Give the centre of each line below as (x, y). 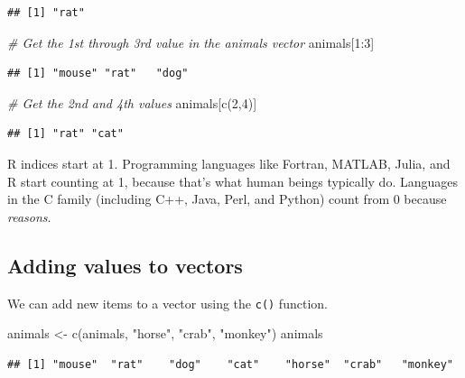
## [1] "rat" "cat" (65, 134)
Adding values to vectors (125, 265)
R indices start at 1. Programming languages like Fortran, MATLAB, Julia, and (229, 163)
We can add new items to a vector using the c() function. (167, 303)
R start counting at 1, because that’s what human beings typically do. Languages (232, 181)
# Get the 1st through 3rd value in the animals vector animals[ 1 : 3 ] (191, 42)
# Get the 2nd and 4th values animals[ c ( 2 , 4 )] (132, 102)
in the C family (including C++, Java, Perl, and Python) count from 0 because (227, 199)
